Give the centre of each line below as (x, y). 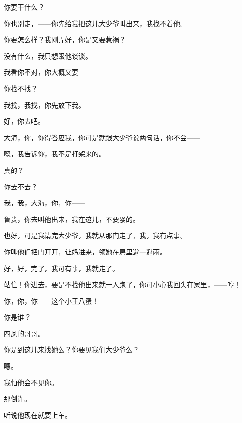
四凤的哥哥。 (24, 333)
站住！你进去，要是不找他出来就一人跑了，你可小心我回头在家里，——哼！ (122, 284)
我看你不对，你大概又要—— (48, 72)
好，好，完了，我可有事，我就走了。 (61, 268)
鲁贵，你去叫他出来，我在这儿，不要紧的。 (72, 219)
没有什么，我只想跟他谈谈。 (48, 56)
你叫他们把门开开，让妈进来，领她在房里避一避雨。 (85, 251)
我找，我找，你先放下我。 (45, 105)
